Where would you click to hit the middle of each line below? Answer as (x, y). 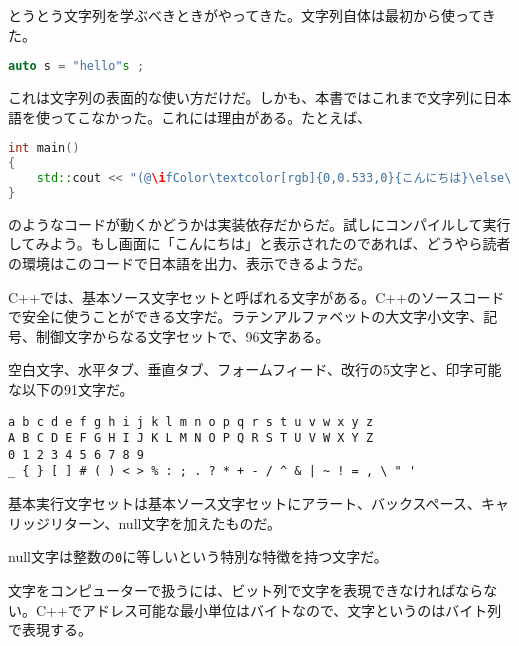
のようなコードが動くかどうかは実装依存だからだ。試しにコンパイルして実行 (259, 223)
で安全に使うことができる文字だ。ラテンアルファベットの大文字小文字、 (246, 316)
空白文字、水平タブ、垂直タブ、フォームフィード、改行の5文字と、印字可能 (255, 369)
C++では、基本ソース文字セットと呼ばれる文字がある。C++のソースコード (256, 296)
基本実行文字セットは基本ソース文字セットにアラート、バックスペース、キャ (258, 503)
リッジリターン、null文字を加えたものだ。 (144, 522)
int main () (44, 148)
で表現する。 (50, 629)
